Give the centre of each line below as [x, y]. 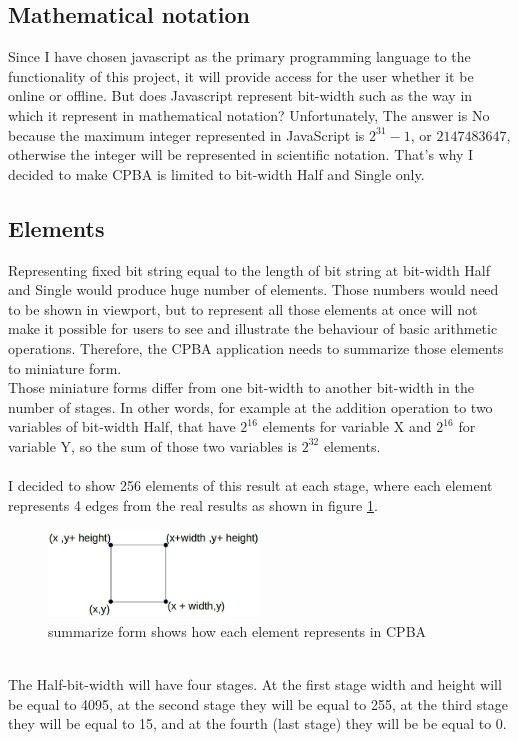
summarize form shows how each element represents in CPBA [237, 631]
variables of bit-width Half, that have [122, 426]
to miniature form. [65, 367]
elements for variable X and [347, 426]
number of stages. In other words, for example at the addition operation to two [250, 406]
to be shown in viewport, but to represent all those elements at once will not [243, 308]
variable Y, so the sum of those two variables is [152, 445]
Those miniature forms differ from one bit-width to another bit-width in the [241, 387]
